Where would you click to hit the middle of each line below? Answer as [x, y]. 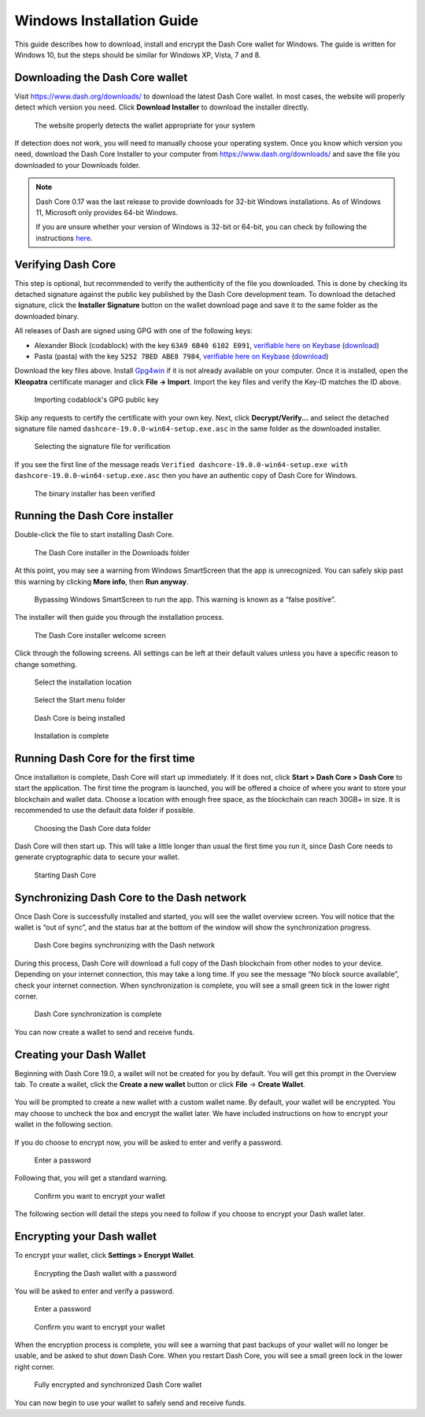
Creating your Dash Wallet [80, 1054]
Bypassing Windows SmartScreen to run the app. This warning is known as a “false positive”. [185, 599]
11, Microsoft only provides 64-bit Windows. [107, 212]
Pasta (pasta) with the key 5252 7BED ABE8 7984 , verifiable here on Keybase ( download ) [181, 356]
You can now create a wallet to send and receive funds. [105, 1032]
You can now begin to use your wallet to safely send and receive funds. [131, 1403]
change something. [46, 664]
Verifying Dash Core [65, 264]
